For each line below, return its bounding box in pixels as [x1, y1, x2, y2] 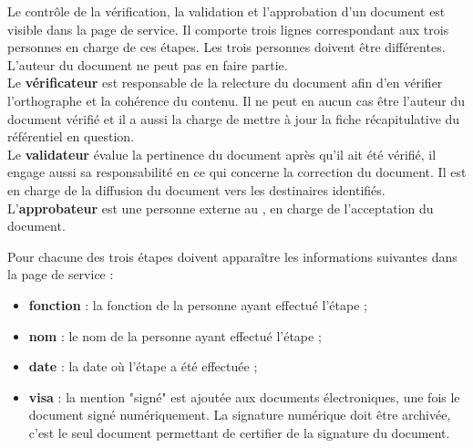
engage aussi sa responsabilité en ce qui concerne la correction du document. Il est [7, 162, 467, 182]
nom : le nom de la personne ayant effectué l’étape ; [28, 326, 322, 345]
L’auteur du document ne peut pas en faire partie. [7, 55, 288, 74]
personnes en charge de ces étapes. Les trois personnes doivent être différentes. [7, 37, 446, 57]
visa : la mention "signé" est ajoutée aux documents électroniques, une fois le [28, 387, 460, 406]
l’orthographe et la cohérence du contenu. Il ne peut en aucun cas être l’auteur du [7, 90, 465, 109]
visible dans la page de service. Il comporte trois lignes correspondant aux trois [7, 19, 449, 38]
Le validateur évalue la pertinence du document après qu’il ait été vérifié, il [7, 144, 437, 163]
